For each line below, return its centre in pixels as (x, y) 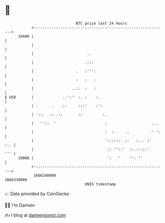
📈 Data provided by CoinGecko (37, 194)
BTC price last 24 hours (101, 23)
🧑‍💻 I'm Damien (20, 205)
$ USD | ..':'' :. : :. (52, 97)
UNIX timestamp (100, 184)
